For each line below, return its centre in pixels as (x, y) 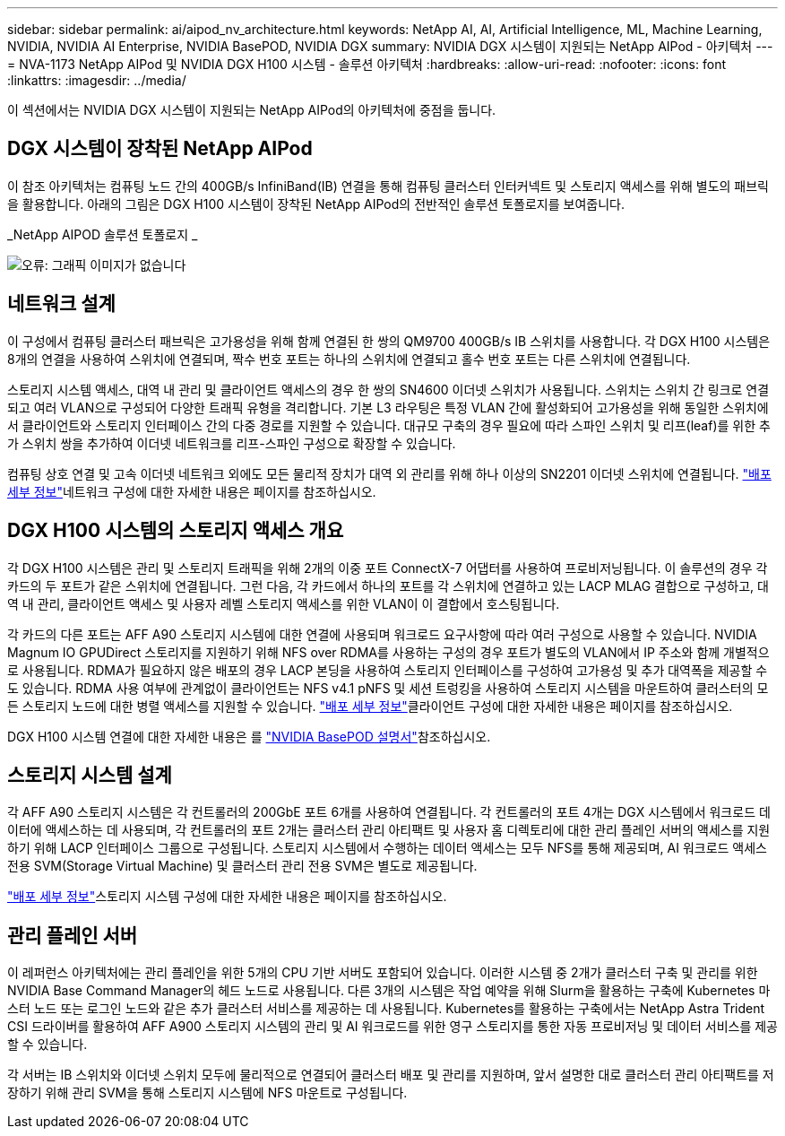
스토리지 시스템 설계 (90, 775)
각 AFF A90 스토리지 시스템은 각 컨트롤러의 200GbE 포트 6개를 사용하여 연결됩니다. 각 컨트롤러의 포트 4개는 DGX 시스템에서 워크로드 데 (389, 812)
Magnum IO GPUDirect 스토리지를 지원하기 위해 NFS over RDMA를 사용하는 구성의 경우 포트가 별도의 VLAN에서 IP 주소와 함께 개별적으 (388, 652)
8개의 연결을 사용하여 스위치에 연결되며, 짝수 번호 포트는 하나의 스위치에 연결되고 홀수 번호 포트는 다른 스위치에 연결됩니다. (349, 359)
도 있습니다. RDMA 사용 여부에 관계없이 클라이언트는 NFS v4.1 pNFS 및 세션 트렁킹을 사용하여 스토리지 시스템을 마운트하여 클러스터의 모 (388, 688)
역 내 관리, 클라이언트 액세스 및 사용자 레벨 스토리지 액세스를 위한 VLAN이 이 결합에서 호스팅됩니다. (284, 603)
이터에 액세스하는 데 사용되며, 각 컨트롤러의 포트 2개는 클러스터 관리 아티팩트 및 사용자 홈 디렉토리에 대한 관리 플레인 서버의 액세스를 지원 (389, 830)
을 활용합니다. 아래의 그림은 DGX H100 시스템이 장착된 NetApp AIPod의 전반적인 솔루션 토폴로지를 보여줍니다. (316, 204)
